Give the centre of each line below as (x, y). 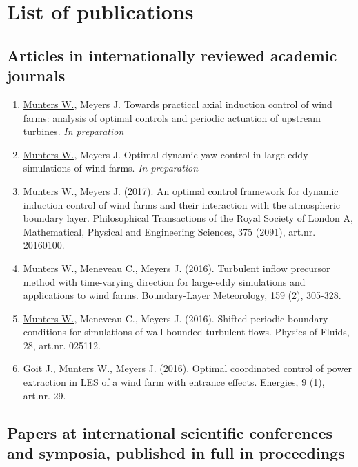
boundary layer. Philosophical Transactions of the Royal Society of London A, (188, 218)
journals (36, 75)
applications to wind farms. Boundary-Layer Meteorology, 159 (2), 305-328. (182, 295)
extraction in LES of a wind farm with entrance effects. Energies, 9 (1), (174, 382)
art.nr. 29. (44, 395)
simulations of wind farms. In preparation (111, 168)
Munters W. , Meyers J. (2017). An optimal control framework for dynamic (181, 190)
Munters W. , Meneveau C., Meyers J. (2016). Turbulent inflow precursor (177, 268)
